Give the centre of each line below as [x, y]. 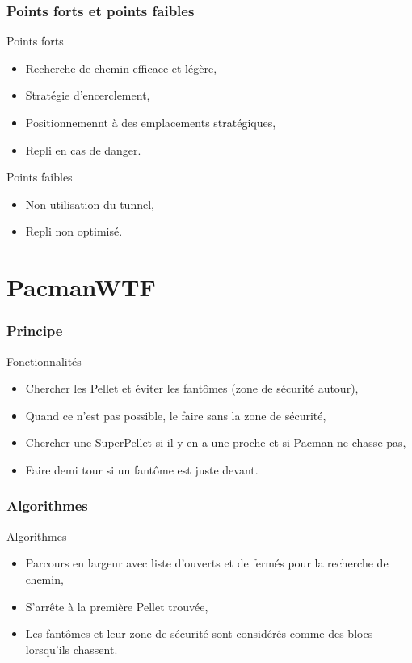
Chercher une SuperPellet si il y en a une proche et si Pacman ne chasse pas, [216, 442]
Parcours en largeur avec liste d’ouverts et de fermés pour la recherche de [207, 563]
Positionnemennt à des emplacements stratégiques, [151, 122]
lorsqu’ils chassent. [71, 649]
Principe [35, 331]
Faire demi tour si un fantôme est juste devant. [142, 469]
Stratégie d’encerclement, [88, 95]
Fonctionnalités [44, 361]
